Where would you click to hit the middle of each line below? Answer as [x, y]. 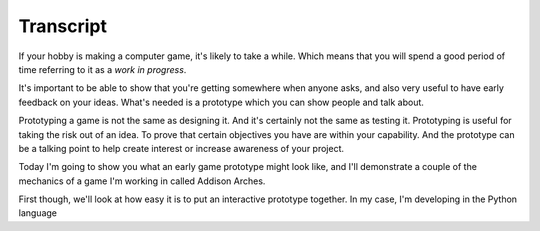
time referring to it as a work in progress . [102, 69]
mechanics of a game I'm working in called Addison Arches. [142, 181]
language [37, 213]
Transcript [62, 26]
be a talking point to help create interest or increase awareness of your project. [181, 148]
